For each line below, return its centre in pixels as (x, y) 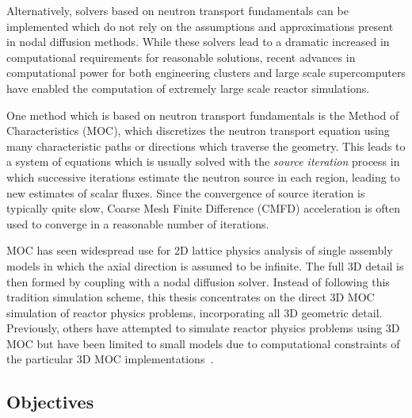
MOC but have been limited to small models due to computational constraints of (203, 343)
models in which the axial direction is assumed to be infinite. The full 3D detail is (205, 265)
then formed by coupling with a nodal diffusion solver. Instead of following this (198, 281)
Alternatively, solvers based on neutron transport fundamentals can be (177, 10)
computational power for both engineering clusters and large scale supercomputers (206, 73)
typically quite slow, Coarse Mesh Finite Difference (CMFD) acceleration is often (203, 208)
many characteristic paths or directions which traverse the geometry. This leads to (206, 146)
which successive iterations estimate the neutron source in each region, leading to (203, 176)
